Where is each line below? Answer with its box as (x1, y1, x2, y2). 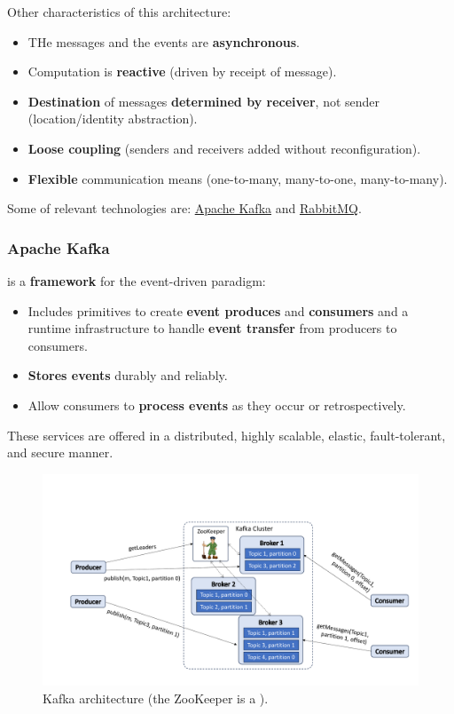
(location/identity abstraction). (27, 109, 198, 128)
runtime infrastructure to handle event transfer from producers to (27, 319, 397, 337)
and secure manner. (7, 443, 113, 462)
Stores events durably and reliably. (27, 366, 228, 385)
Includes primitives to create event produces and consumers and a (27, 301, 409, 320)
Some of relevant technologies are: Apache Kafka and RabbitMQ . (7, 199, 362, 218)
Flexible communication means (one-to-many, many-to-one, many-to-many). (27, 169, 448, 187)
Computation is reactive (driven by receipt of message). (27, 62, 337, 81)
